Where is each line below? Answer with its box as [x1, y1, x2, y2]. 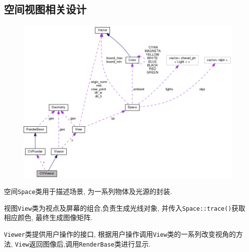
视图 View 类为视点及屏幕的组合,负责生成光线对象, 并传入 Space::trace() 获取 [4, 202, 246, 213]
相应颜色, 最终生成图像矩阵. [4, 212, 93, 223]
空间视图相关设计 [4, 1, 86, 17]
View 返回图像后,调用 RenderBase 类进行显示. [15, 238, 151, 249]
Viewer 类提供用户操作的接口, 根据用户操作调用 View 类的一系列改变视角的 [4, 229, 236, 239]
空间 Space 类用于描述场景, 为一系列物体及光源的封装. [4, 186, 172, 196]
